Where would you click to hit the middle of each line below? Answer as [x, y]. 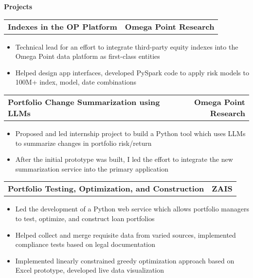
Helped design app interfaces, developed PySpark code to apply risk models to [132, 72]
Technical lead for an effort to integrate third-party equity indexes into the [127, 46]
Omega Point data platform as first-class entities [88, 56]
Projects [18, 6]
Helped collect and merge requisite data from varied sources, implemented [126, 235]
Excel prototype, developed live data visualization [90, 270]
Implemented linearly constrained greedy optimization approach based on [125, 260]
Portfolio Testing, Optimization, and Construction [106, 189]
